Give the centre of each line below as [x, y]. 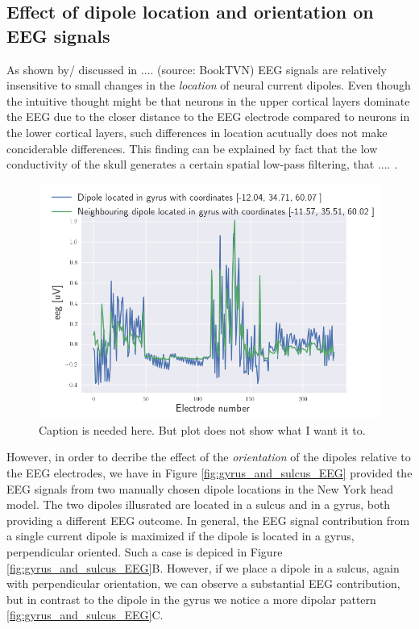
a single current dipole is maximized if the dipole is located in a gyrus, [180, 536]
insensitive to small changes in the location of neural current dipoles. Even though [209, 85]
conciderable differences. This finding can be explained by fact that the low [192, 148]
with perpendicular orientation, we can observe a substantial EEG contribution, [203, 583]
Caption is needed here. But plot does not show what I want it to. [202, 429]
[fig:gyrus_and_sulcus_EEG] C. [85, 615]
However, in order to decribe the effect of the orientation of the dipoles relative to [209, 457]
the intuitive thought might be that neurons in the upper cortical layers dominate [208, 100]
